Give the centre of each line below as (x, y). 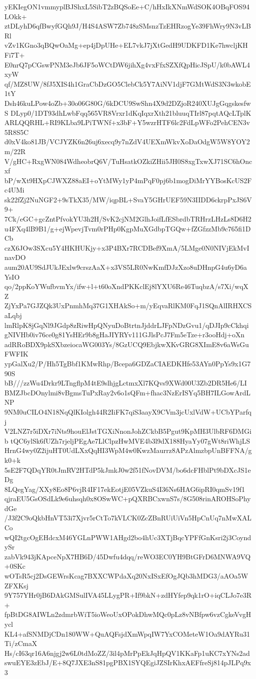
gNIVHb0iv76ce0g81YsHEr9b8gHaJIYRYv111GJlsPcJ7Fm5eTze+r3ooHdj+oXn (125, 335)
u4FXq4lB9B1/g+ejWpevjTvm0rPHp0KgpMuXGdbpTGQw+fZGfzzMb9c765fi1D (128, 228)
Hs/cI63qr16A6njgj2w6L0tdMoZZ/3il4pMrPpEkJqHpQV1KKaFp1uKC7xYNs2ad (127, 653)
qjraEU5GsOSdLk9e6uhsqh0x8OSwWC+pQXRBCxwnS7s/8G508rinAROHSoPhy (128, 499)
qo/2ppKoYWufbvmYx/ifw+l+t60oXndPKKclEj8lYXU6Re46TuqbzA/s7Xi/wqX (127, 286)
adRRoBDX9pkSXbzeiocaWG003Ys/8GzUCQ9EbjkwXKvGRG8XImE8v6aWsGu (127, 344)
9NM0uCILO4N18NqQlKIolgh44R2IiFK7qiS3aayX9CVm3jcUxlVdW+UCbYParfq (128, 411)
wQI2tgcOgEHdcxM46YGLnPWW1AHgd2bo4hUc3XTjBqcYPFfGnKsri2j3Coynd (128, 537)
